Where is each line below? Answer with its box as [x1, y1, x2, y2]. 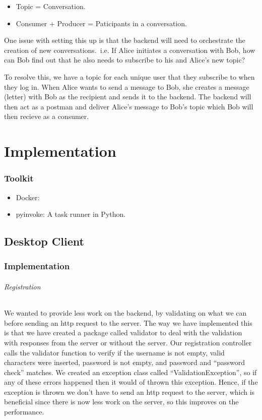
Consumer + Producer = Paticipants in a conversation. [16, 18, 187, 28]
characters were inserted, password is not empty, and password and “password [4, 357, 245, 368]
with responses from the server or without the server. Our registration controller [4, 337, 252, 347]
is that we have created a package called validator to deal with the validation [4, 327, 242, 338]
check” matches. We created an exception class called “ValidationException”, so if [4, 367, 257, 377]
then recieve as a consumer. [4, 111, 89, 122]
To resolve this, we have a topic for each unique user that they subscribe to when [4, 71, 255, 82]
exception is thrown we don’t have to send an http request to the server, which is [4, 386, 255, 397]
